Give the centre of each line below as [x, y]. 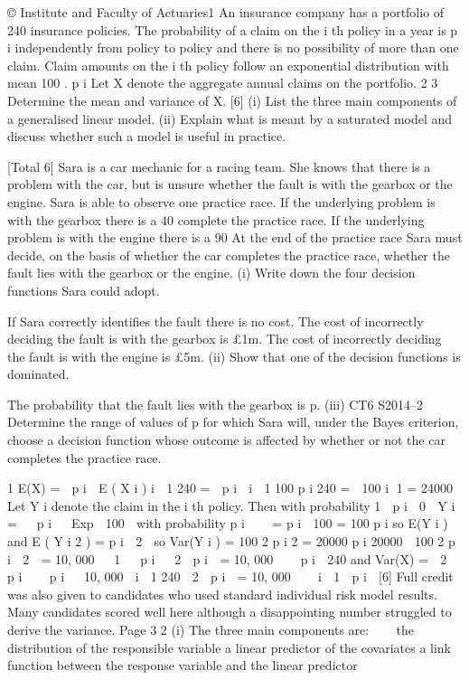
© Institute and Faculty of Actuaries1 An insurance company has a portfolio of [226, 12]
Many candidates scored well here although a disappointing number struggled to [230, 612]
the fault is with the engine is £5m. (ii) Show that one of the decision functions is [234, 356]
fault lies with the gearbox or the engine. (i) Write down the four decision [211, 273]
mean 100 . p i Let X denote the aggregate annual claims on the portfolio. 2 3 [223, 83]
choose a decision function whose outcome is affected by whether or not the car [226, 440]
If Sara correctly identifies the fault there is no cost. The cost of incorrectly [216, 321]
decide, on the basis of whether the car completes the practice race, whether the [229, 255]
